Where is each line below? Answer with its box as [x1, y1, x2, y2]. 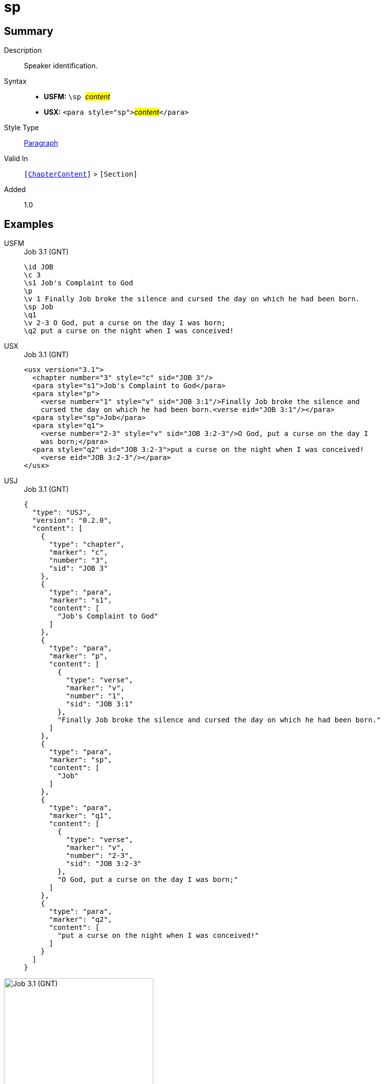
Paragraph [24, 139, 58, 148]
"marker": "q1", [49, 812, 113, 820]
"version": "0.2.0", [32, 516, 113, 525]
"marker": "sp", [49, 756, 113, 764]
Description [4, 46, 42, 55]
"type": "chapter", [49, 540, 125, 549]
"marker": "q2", [49, 915, 113, 924]
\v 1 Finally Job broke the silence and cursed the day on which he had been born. [24, 295, 360, 303]
